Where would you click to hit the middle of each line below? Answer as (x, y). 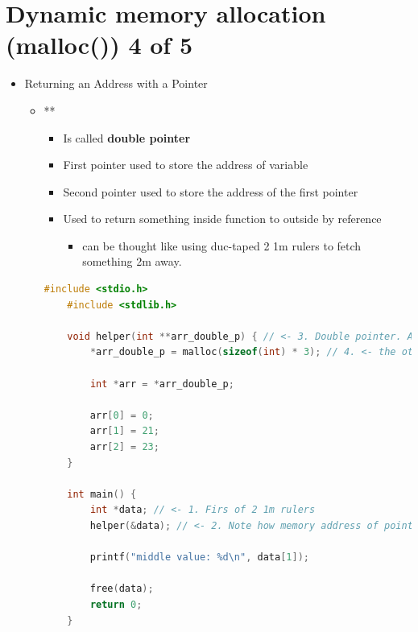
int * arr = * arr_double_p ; (162, 384)
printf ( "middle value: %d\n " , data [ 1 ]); (199, 558)
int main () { (102, 494)
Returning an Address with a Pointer (116, 83)
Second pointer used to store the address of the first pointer (211, 191)
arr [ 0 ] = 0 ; (122, 415)
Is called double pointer (127, 137)
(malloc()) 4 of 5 (99, 45)
